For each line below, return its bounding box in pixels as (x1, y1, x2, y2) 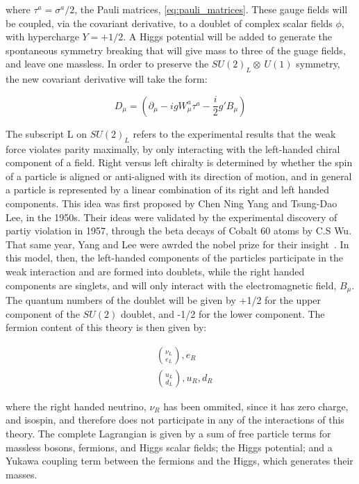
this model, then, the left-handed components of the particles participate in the (6, 250, 344, 265)
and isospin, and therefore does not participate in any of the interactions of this (6, 412, 344, 427)
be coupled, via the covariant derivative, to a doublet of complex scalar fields (6, 15, 333, 30)
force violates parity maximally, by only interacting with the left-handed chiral (6, 141, 340, 156)
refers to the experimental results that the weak (133, 126, 336, 140)
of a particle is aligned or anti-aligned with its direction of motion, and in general (6, 168, 352, 183)
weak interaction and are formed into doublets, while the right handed (6, 264, 305, 278)
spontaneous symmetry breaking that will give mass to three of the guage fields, (6, 42, 346, 57)
